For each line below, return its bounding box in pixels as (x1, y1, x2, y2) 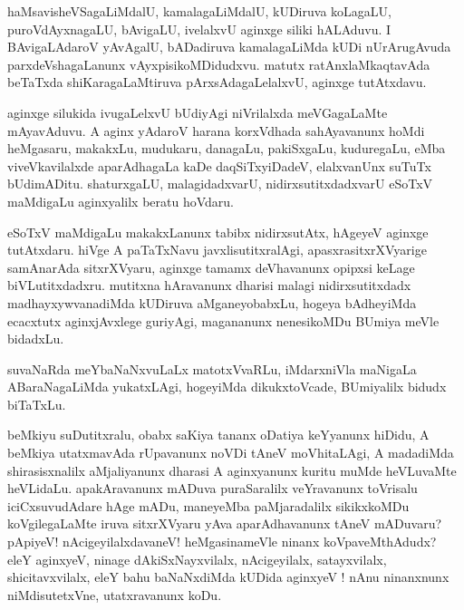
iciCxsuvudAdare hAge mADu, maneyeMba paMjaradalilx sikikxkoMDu (7, 496, 410, 515)
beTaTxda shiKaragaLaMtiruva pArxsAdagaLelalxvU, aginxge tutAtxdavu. (7, 73, 427, 92)
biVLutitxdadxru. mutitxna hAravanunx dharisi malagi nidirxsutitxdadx (7, 276, 411, 295)
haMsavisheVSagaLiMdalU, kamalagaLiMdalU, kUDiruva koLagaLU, (7, 2, 391, 20)
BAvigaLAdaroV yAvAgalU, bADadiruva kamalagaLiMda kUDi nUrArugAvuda (7, 37, 451, 56)
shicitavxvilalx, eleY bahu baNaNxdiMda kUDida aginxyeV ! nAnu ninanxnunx (7, 567, 449, 586)
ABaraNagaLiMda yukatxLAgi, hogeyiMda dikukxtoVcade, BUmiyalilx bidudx (7, 377, 447, 396)
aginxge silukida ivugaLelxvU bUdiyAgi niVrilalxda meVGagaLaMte (7, 102, 388, 121)
